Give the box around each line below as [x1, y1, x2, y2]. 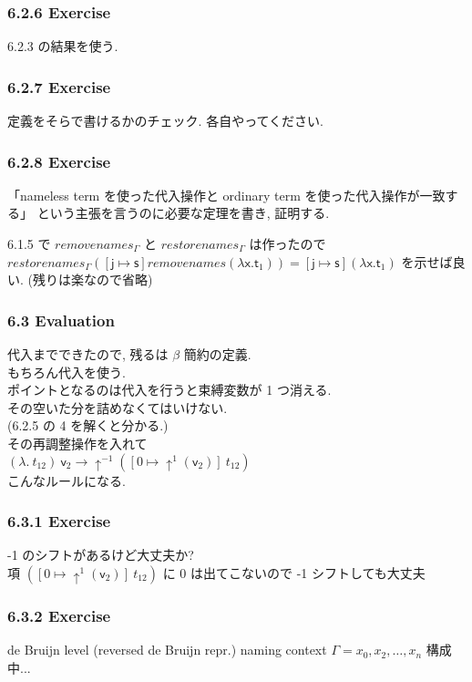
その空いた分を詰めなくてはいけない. [7, 398, 228, 417]
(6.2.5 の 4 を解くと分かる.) [7, 416, 169, 435]
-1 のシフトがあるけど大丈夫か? [7, 545, 194, 564]
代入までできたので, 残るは [7, 345, 169, 364]
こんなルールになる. [7, 470, 126, 490]
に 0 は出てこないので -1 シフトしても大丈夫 [162, 563, 426, 582]
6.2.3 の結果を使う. [7, 36, 118, 56]
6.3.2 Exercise [7, 604, 111, 626]
